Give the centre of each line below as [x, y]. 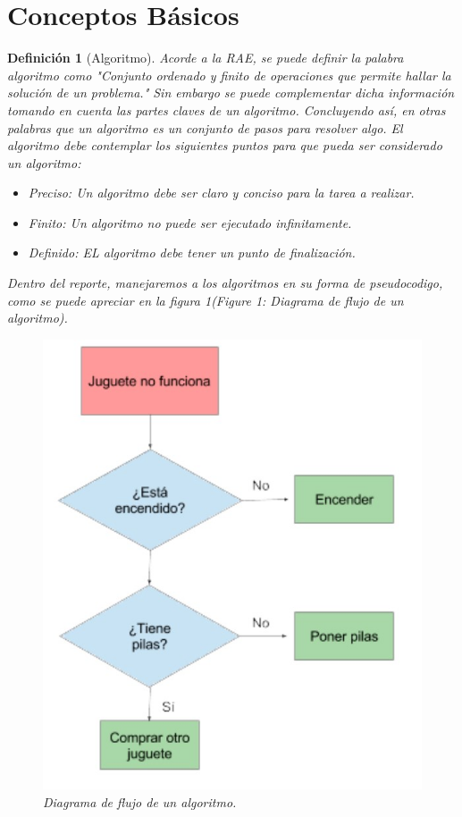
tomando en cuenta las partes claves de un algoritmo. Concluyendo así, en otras [227, 109]
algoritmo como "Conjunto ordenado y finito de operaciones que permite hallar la [229, 75]
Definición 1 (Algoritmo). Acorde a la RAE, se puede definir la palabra [206, 58]
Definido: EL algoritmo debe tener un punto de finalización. [192, 253]
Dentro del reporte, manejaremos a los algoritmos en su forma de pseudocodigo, [225, 283]
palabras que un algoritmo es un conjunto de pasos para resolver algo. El [205, 127]
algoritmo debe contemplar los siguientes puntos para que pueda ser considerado [225, 145]
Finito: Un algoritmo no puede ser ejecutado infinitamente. [190, 222]
